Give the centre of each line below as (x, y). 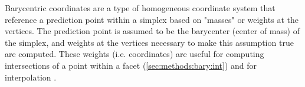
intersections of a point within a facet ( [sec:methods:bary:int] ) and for (131, 65)
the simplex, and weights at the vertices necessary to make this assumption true (149, 42)
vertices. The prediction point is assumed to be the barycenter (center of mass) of (152, 31)
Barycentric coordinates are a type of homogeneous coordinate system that (140, 8)
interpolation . (31, 77)
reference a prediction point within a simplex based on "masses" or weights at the (152, 19)
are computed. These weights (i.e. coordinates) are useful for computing (135, 54)
